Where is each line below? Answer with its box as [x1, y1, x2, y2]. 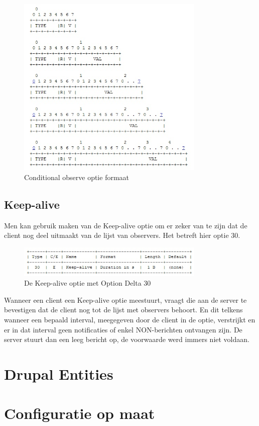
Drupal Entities [4, 363, 113, 384]
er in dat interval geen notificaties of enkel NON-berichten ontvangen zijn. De [4, 324, 242, 334]
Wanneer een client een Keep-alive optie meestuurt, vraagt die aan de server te [4, 294, 247, 305]
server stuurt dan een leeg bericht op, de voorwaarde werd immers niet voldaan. [4, 334, 249, 345]
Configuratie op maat [4, 403, 155, 423]
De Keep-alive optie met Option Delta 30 [24, 278, 151, 288]
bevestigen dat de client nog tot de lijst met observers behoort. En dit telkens [4, 304, 243, 315]
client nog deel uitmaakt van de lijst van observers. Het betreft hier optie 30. [4, 230, 240, 240]
